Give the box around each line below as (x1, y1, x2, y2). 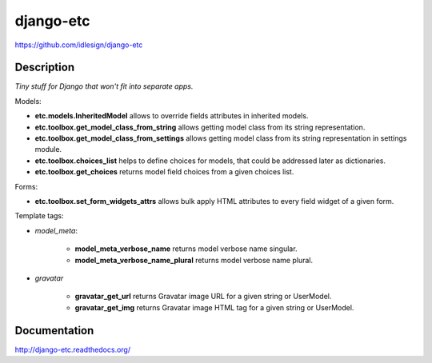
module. (34, 145, 62, 154)
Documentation (14, 324, 94, 337)
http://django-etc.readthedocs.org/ (14, 345, 131, 354)
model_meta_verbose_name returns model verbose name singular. (74, 244, 298, 253)
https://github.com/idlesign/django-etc (14, 40, 143, 50)
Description (14, 61, 75, 74)
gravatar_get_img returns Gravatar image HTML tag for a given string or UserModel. (74, 302, 354, 312)
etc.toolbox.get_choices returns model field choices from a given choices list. (34, 167, 294, 177)
